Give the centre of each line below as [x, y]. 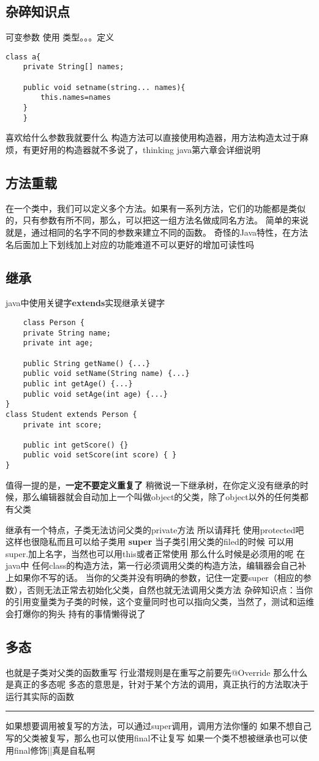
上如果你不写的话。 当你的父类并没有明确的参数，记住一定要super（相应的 [154, 577]
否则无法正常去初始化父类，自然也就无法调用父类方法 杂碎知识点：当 [165, 589]
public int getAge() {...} [78, 384]
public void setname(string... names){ [104, 87]
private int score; [62, 425]
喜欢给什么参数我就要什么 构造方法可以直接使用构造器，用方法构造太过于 [153, 137]
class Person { [54, 322]
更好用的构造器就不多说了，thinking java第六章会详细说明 [146, 149]
